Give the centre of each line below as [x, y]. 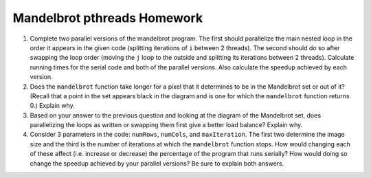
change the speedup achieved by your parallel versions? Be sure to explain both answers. [157, 163]
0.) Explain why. [52, 106]
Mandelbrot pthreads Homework [108, 18]
